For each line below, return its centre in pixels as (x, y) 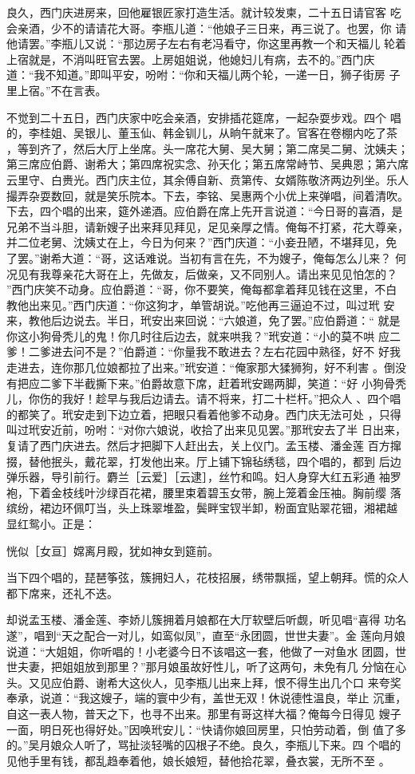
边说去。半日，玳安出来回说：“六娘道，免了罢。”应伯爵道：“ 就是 (231, 320)
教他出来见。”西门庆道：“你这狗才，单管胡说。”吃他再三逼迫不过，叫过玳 (193, 304)
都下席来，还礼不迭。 (62, 592)
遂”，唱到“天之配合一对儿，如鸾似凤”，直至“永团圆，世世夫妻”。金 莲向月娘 (206, 635)
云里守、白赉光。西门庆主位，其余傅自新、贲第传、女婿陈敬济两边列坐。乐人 (207, 179)
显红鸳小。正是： (51, 523)
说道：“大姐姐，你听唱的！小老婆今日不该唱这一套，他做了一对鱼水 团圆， (201, 651)
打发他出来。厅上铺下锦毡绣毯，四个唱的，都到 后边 (265, 461)
